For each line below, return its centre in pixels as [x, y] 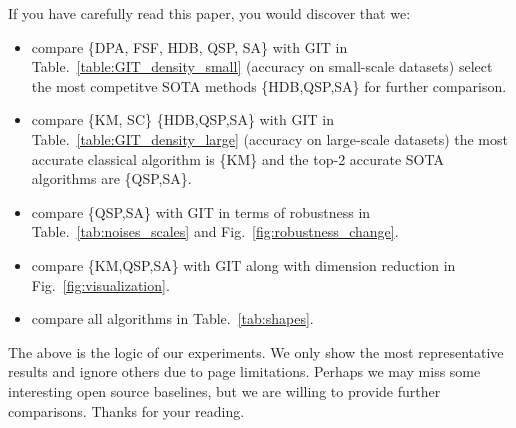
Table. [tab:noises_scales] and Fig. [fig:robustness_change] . [215, 231]
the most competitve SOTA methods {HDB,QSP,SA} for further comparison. [269, 85]
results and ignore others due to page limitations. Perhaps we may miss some [244, 371]
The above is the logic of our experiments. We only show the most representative [256, 351]
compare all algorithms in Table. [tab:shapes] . [172, 318]
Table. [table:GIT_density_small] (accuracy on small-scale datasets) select [262, 66]
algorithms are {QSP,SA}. [111, 178]
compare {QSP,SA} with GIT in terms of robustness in [201, 211]
